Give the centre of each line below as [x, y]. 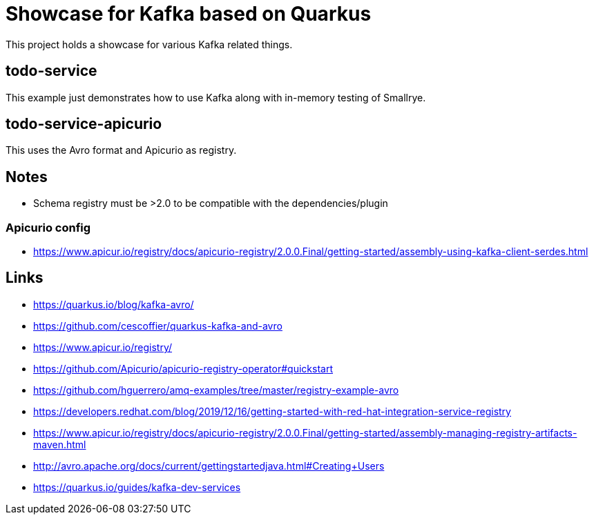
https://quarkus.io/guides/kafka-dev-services [137, 487]
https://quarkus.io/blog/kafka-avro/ [114, 304]
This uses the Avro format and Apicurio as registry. [121, 150]
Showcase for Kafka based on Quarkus [189, 14]
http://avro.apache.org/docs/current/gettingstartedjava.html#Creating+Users [209, 466]
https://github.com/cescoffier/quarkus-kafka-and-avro [158, 326]
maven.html [60, 444]
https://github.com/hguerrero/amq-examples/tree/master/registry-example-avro [216, 390]
